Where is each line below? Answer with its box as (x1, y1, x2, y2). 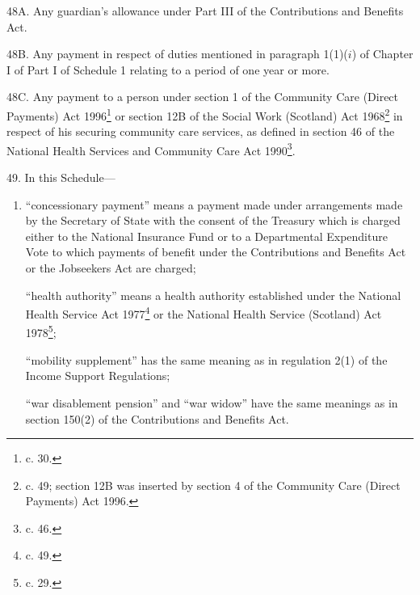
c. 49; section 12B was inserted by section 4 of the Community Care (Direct (25, 476, 401, 493)
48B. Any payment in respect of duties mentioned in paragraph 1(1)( (6, 45, 348, 62)
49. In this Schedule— (6, 169, 115, 186)
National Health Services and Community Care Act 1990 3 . (6, 139, 296, 158)
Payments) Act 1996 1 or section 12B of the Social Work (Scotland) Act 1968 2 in (6, 104, 403, 124)
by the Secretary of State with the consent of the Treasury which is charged (25, 212, 401, 229)
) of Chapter (351, 45, 414, 62)
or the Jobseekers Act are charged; (25, 260, 196, 276)
